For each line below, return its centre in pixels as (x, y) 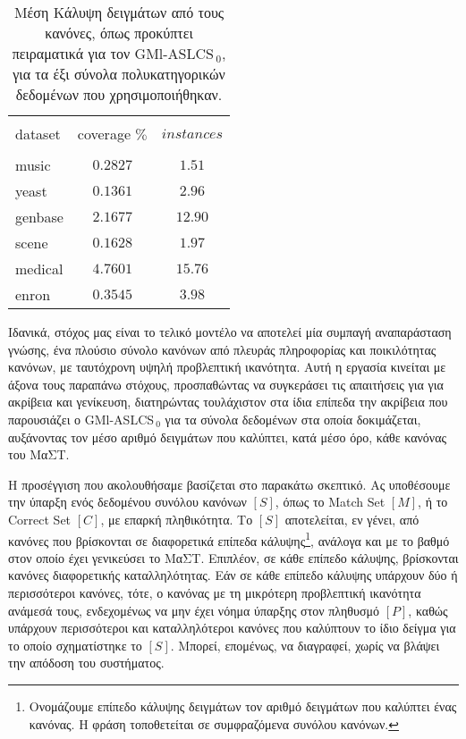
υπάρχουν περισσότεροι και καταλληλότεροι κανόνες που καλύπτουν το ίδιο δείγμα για (232, 628)
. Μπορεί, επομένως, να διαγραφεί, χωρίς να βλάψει (305, 645)
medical (39, 269)
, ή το (433, 502)
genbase (39, 217)
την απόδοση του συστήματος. (86, 663)
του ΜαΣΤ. (39, 454)
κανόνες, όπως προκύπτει (119, 33)
